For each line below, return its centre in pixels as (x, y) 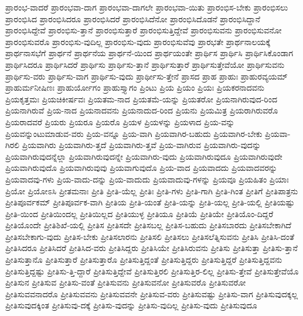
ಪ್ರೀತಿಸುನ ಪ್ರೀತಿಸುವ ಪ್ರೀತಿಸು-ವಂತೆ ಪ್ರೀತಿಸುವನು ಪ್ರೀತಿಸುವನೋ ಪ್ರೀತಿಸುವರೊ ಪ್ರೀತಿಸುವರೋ (126, 282)
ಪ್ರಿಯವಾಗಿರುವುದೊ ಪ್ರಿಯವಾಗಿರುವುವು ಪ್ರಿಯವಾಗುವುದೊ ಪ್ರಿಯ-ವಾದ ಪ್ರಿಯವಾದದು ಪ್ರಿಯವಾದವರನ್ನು (141, 168)
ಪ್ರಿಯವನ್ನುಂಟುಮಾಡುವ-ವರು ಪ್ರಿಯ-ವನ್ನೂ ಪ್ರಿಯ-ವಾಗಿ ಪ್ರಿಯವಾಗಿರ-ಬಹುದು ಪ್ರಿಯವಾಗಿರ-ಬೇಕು (134, 133)
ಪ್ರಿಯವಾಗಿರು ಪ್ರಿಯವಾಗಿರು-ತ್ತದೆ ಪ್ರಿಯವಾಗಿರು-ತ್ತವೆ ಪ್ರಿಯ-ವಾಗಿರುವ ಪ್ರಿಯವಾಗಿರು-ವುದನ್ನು (142, 145)
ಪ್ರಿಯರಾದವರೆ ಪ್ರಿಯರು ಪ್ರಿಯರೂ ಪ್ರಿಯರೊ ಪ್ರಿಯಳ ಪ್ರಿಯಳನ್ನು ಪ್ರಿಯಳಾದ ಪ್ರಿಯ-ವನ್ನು (120, 121)
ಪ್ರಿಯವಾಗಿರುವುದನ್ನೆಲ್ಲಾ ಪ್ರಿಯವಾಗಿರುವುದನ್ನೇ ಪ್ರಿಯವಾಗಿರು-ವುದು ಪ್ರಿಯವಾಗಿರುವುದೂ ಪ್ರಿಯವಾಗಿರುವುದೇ (144, 156)
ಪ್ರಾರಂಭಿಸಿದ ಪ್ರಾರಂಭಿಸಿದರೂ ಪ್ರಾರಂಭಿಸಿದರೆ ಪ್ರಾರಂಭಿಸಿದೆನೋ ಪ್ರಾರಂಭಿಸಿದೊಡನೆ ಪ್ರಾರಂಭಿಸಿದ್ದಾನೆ (133, 18)
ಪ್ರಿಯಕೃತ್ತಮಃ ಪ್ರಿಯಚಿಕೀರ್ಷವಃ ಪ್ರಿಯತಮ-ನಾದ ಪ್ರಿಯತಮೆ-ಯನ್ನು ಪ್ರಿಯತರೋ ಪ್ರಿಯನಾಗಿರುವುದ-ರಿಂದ (141, 99)
